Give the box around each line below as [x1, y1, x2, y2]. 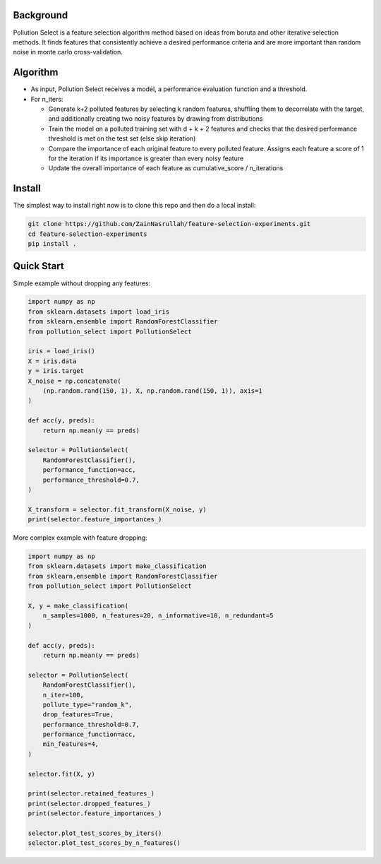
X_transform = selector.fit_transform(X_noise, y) [28, 505, 207, 514]
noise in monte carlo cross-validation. [13, 48, 123, 57]
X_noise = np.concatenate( [28, 377, 121, 385]
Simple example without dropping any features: [13, 279, 151, 288]
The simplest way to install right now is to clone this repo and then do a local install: [13, 201, 256, 210]
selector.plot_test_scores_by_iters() [28, 829, 162, 837]
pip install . [28, 240, 77, 247]
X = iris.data [28, 357, 77, 365]
